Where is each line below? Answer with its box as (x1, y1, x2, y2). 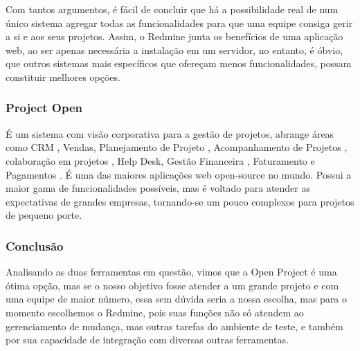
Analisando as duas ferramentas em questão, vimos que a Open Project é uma (6, 264, 337, 279)
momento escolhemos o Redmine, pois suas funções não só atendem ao (6, 305, 304, 319)
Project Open (6, 99, 83, 116)
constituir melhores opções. (6, 69, 120, 84)
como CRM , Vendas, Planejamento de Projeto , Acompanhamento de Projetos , (6, 140, 348, 154)
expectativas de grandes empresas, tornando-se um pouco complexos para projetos (6, 194, 354, 208)
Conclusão (6, 237, 64, 254)
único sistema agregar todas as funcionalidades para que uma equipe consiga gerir (6, 15, 353, 30)
